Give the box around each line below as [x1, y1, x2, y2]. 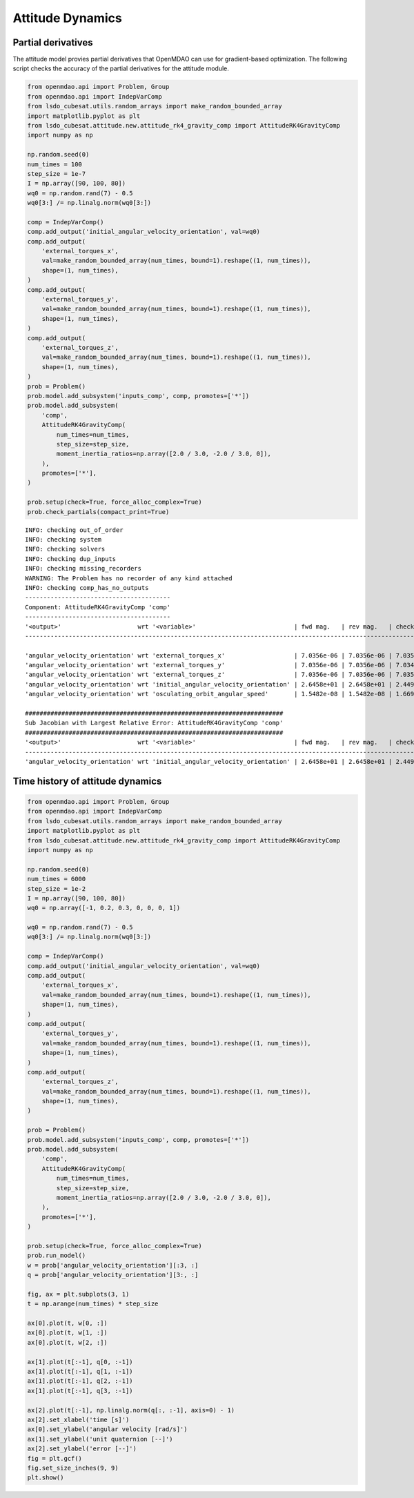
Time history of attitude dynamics [12, 775, 162, 787]
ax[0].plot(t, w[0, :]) [27, 1319, 108, 1328]
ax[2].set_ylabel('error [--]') [27, 1445, 137, 1452]
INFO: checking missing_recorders [25, 564, 141, 573]
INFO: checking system [25, 535, 102, 543]
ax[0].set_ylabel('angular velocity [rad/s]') [27, 1426, 188, 1433]
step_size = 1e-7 [27, 170, 86, 177]
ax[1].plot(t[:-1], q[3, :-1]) [27, 1387, 134, 1394]
